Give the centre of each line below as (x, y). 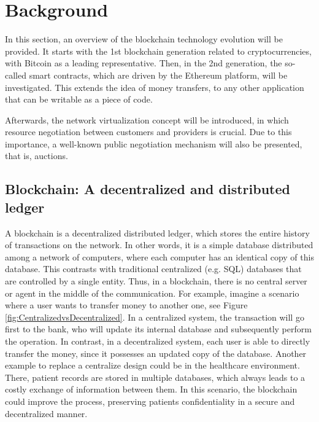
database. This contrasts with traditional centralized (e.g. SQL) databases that (153, 269)
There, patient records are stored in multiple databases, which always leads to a (155, 377)
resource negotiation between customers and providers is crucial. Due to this (148, 132)
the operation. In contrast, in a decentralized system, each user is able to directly (158, 341)
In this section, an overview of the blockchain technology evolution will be (144, 39)
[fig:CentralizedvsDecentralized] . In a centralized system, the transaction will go (155, 317)
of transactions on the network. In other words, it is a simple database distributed (159, 245)
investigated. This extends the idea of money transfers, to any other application (155, 87)
